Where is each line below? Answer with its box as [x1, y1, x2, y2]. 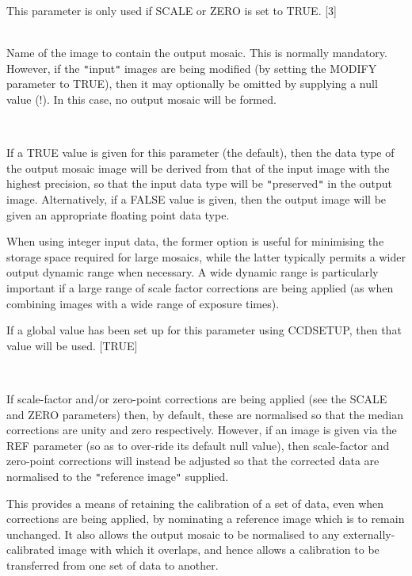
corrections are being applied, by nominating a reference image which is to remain [6, 510, 405, 527]
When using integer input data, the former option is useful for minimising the [6, 233, 384, 250]
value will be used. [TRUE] [6, 337, 138, 353]
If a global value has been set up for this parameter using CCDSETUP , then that [6, 322, 402, 338]
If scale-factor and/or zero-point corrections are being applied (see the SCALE [6, 391, 387, 406]
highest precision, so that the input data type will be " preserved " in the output [6, 175, 392, 192]
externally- [342, 525, 395, 542]
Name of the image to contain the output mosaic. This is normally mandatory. [6, 44, 387, 61]
